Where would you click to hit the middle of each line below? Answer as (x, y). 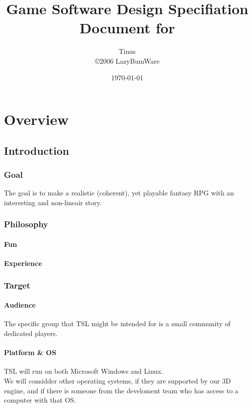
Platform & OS (30, 352)
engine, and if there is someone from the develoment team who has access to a (121, 390)
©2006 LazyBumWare (127, 60)
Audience (20, 305)
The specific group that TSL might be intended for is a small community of (117, 324)
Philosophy (26, 224)
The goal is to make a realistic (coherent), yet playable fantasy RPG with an (119, 193)
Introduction (37, 150)
